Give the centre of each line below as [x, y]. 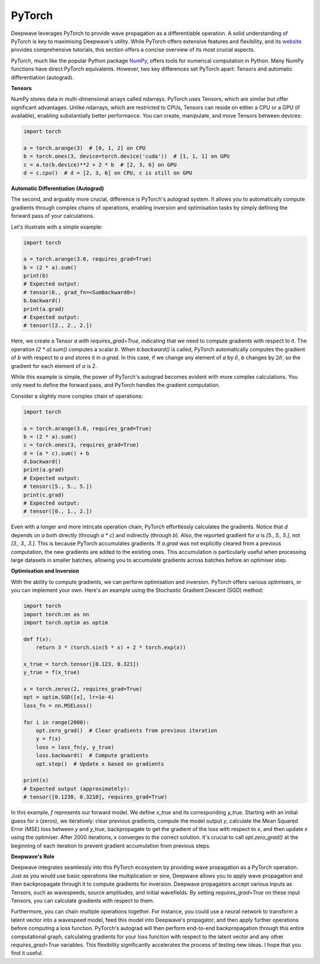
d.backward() [42, 462]
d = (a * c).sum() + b [56, 453]
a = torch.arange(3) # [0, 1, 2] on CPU [84, 148]
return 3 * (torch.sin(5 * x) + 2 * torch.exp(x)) [111, 648]
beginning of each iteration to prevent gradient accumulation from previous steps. [111, 845]
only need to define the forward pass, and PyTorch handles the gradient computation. [116, 385]
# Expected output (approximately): [77, 789]
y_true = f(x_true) [52, 673]
